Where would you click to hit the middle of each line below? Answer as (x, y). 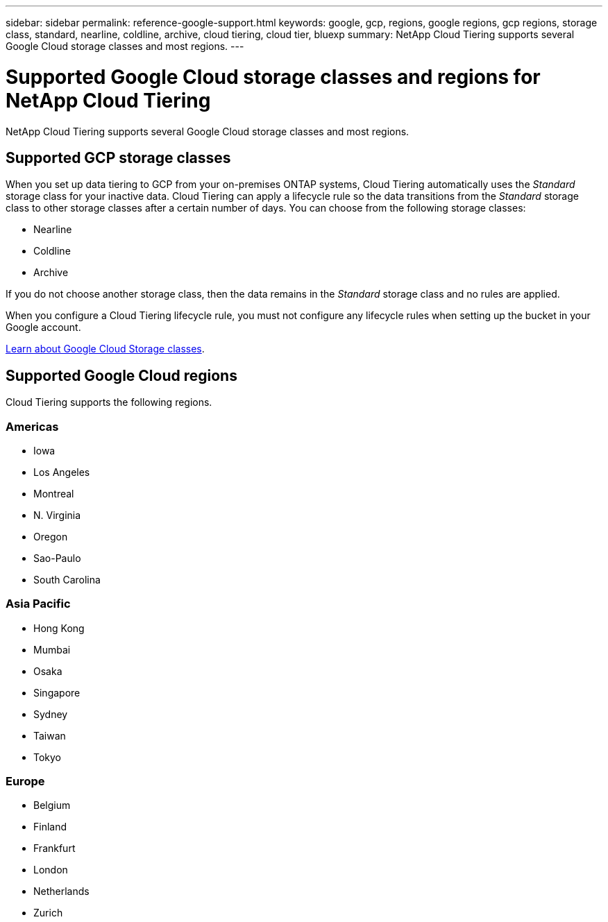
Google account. (43, 327)
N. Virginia (57, 515)
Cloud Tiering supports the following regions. (109, 402)
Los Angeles (62, 472)
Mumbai (52, 649)
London (51, 870)
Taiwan (50, 735)
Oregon (51, 536)
